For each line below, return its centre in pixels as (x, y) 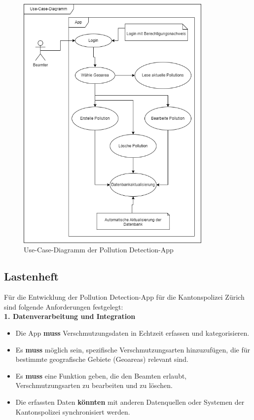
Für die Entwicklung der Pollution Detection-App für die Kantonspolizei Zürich (124, 297)
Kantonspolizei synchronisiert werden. (73, 411)
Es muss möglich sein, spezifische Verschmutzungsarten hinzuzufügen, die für (133, 349)
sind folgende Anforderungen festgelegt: (64, 306)
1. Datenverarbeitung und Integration (70, 316)
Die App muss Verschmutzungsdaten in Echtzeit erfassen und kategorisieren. (132, 332)
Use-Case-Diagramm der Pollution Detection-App (99, 250)
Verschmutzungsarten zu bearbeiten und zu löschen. (94, 385)
